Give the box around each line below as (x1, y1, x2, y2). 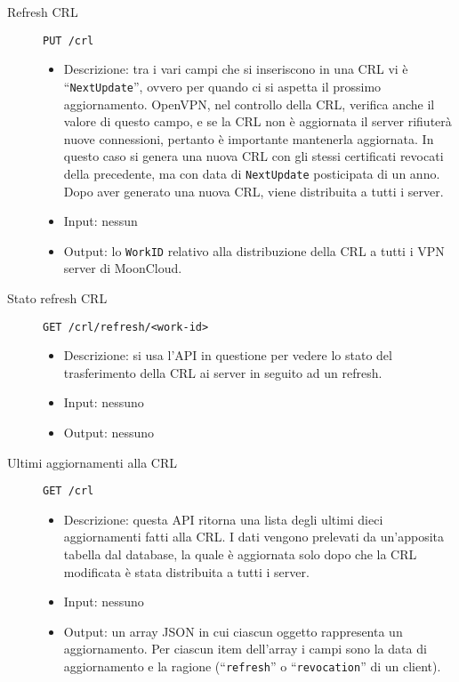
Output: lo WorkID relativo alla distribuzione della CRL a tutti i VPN (63, 241, 445, 260)
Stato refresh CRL (7, 288, 108, 307)
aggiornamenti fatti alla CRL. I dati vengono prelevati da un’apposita (63, 527, 444, 546)
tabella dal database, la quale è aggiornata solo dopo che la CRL (63, 545, 417, 564)
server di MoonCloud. (63, 259, 182, 277)
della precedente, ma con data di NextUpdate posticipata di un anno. (63, 164, 440, 182)
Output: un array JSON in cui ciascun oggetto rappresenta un (63, 622, 403, 640)
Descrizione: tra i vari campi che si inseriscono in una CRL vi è (63, 60, 408, 78)
